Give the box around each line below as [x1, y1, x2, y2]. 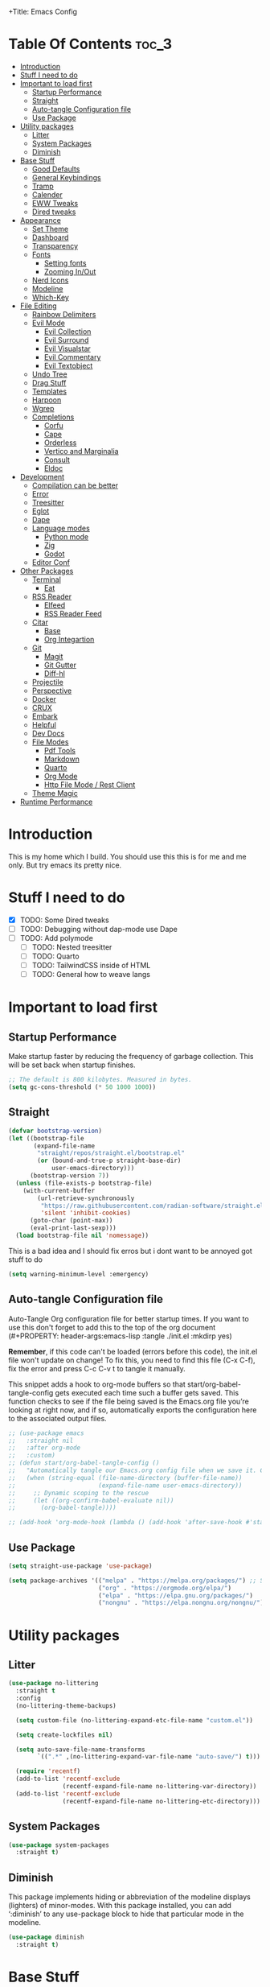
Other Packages [19, 566, 74, 575]
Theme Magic [31, 788, 78, 798]
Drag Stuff [31, 377, 67, 387]
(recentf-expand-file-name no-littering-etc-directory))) [62, 1797, 261, 1805]
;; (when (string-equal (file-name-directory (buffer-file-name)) [8, 1474, 243, 1482]
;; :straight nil [8, 1437, 74, 1445]
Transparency [31, 241, 79, 250]
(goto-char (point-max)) [29, 1217, 113, 1225]
